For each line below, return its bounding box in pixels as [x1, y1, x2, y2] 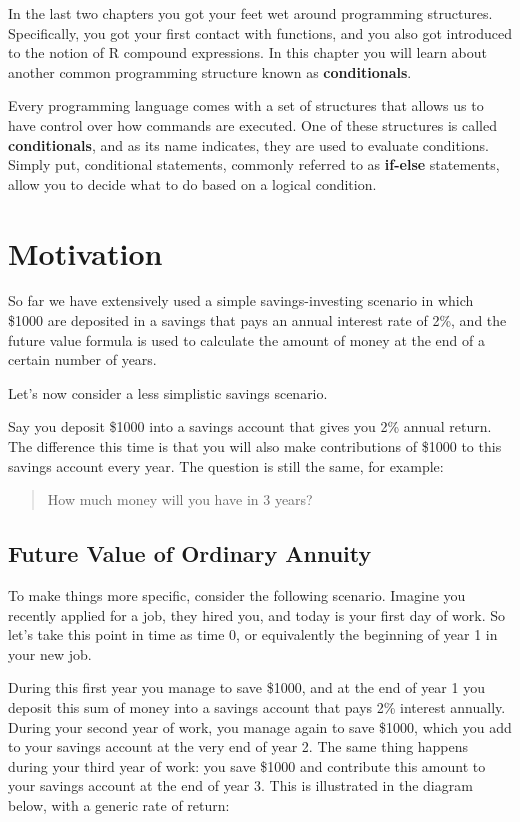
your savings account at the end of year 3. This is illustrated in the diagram [8, 775, 473, 796]
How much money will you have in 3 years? [47, 489, 313, 510]
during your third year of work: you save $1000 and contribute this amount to [8, 755, 486, 776]
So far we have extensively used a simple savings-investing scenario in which [8, 290, 474, 311]
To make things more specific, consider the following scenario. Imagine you [8, 585, 466, 606]
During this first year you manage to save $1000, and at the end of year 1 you [8, 677, 485, 698]
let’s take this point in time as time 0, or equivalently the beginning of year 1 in [8, 624, 498, 645]
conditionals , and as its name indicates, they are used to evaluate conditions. [8, 134, 490, 155]
